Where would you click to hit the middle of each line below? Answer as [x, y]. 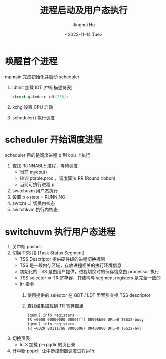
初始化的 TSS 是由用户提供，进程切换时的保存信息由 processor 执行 [89, 272]
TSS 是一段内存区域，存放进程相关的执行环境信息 [70, 265]
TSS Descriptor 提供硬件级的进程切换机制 [62, 259]
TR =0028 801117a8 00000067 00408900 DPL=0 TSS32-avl [84, 329]
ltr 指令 [27, 284]
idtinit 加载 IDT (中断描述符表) [42, 87]
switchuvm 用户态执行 [35, 191]
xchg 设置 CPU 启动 [32, 107]
